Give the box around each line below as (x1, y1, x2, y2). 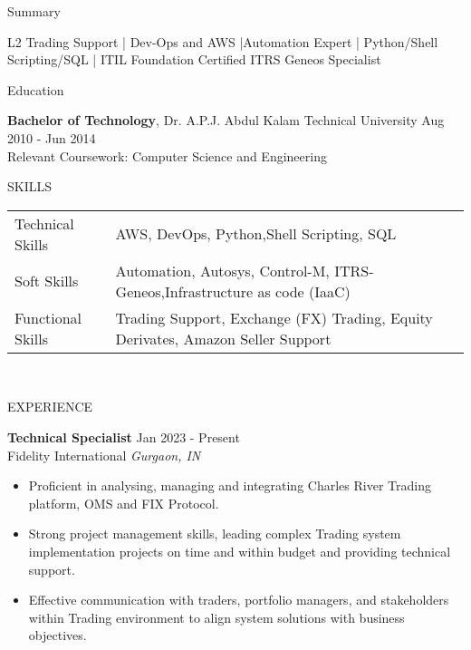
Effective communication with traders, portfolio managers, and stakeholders (28, 590, 449, 609)
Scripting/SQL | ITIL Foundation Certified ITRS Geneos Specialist (7, 50, 381, 69)
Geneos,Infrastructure (115, 280, 254, 302)
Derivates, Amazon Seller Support (115, 327, 332, 349)
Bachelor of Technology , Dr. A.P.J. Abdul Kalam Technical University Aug (7, 111, 445, 130)
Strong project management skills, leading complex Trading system (28, 524, 401, 543)
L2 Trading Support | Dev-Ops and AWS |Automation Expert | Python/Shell (7, 32, 438, 51)
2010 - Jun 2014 (7, 128, 96, 147)
